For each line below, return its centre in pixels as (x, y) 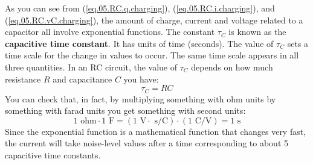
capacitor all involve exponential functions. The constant (110, 32)
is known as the (257, 32)
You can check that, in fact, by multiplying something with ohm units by (140, 98)
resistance (23, 79)
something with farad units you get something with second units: (125, 111)
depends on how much (232, 67)
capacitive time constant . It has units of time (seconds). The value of (139, 43)
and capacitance (82, 79)
